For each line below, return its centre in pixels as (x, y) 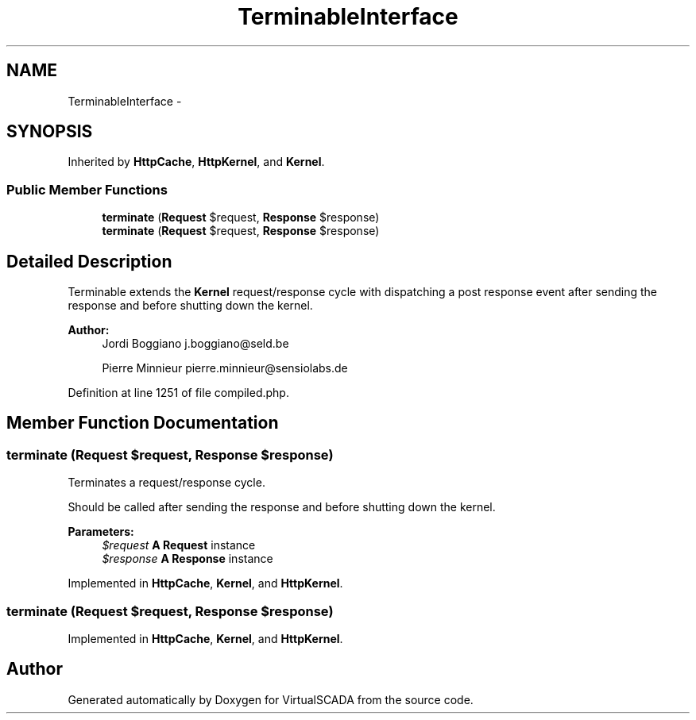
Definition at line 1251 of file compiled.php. (178, 393)
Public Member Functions (87, 189)
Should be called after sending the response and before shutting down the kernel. (282, 507)
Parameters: (101, 532)
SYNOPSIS (50, 132)
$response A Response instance (188, 559)
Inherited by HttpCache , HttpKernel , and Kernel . (196, 162)
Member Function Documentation (143, 423)
